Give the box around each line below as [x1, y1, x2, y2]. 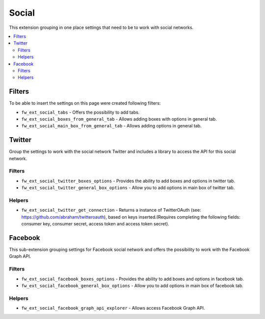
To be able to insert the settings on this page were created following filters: [9, 100, 161, 106]
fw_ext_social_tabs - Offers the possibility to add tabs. [21, 109, 140, 115]
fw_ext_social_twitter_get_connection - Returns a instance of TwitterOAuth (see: [21, 207, 201, 213]
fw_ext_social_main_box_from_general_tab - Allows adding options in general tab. [21, 123, 202, 129]
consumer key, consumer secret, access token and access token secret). [21, 221, 169, 227]
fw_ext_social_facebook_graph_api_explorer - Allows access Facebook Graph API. [21, 305, 205, 311]
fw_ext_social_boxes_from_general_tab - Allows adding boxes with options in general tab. [21, 116, 217, 122]
